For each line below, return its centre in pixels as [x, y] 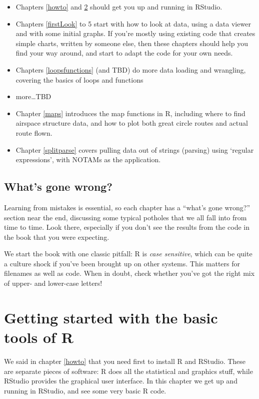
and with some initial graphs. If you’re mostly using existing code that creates [135, 33]
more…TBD [33, 96]
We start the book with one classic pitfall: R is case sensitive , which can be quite [128, 254]
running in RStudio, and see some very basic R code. [85, 390]
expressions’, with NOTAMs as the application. [88, 159]
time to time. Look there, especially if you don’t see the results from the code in [127, 227]
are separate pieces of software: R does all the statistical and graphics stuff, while [128, 371]
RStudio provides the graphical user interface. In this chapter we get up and [121, 381]
